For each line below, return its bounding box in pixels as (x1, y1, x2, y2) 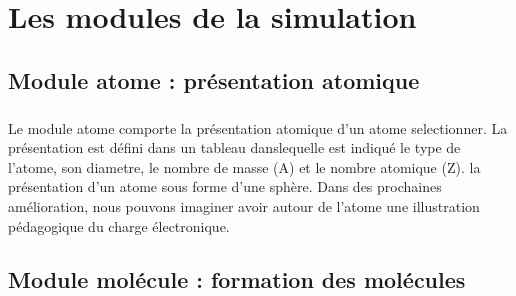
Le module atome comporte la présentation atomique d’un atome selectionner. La (8, 117, 508, 138)
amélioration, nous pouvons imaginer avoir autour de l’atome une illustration (8, 195, 480, 216)
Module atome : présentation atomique (8, 64, 420, 95)
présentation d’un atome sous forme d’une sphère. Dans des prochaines (8, 176, 442, 197)
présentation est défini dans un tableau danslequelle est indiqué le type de (8, 137, 461, 158)
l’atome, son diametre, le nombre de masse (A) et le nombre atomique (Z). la (8, 156, 481, 177)
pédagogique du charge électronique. (8, 215, 230, 236)
